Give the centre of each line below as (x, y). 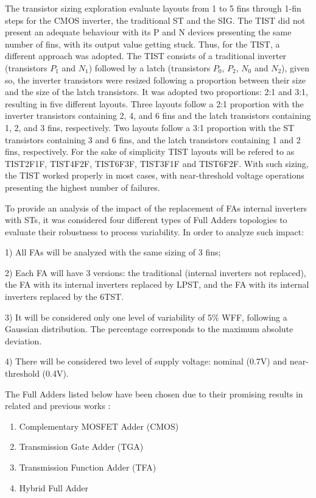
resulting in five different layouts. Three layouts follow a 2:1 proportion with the (154, 103)
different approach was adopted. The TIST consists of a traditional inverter (146, 56)
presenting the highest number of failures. (83, 187)
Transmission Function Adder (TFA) (88, 467)
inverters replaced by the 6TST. (65, 297)
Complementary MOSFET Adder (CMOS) (99, 426)
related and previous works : (58, 406)
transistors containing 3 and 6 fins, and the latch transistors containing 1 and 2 (153, 139)
